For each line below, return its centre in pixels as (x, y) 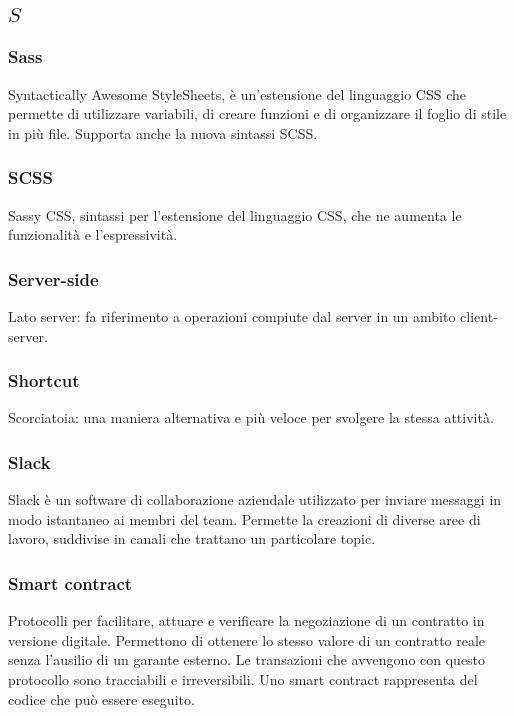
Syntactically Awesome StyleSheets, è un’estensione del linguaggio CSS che (237, 93)
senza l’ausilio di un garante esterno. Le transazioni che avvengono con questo (247, 659)
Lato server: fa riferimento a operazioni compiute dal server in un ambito (232, 316)
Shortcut (44, 380)
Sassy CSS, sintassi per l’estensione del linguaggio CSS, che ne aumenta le (235, 214)
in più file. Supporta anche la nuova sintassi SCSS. (163, 132)
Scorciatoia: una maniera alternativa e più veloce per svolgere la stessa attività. (251, 417)
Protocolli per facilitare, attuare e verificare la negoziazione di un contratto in (246, 620)
